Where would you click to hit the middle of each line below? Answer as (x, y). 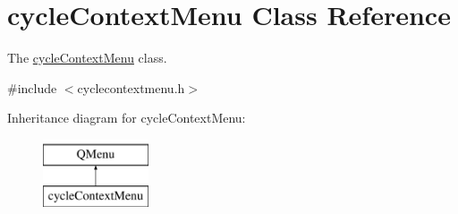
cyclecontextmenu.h (131, 87)
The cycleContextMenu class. (87, 58)
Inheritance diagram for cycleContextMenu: (127, 118)
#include (32, 87)
